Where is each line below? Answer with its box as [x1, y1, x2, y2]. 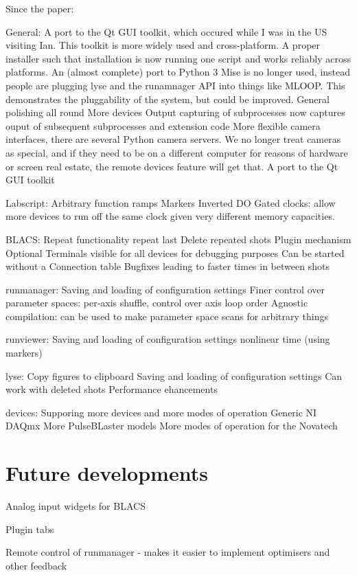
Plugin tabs [5, 521, 54, 536]
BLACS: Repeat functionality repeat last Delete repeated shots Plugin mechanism [5, 232, 352, 246]
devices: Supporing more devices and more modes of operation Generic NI [5, 405, 317, 419]
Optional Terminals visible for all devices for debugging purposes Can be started [5, 245, 345, 260]
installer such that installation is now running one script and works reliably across [5, 51, 351, 65]
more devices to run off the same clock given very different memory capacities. [5, 209, 335, 223]
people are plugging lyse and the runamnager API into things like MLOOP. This [5, 78, 345, 92]
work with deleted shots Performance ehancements [5, 382, 218, 396]
